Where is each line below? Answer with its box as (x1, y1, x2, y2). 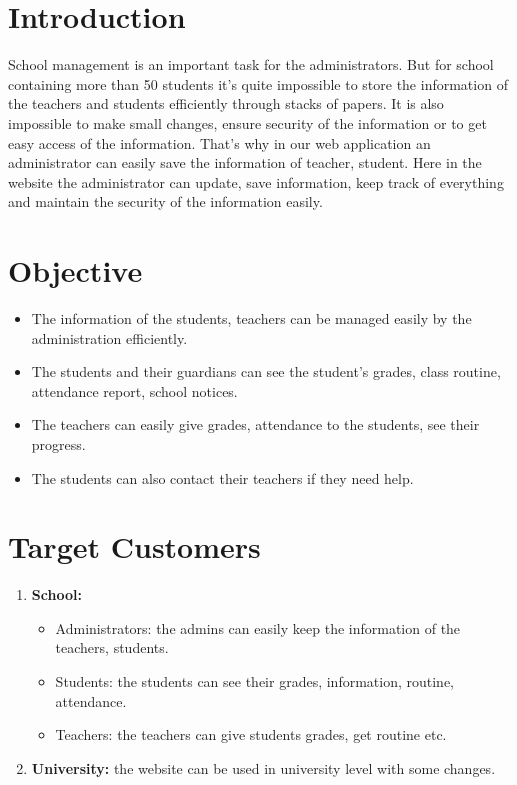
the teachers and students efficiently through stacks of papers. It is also (8, 93, 444, 114)
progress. (31, 433, 86, 454)
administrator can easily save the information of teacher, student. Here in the (8, 152, 482, 173)
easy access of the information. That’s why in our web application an (8, 132, 431, 153)
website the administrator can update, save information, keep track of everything (8, 171, 504, 192)
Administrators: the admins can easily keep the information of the (55, 617, 461, 638)
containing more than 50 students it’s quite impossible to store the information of (8, 73, 508, 94)
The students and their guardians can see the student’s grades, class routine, (31, 361, 501, 382)
